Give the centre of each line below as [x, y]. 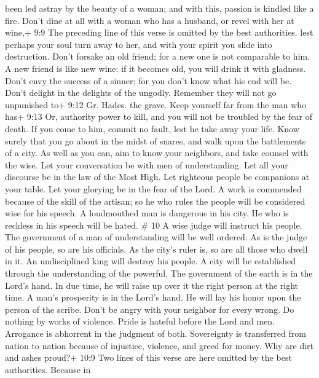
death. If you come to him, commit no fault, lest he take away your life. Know [152, 128]
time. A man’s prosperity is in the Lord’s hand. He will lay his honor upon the [153, 297]
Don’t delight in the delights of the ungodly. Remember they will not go [141, 93]
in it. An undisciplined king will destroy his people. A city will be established [150, 261]
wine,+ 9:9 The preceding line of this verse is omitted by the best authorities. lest [159, 32]
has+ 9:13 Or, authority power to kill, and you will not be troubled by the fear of [159, 116]
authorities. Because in [48, 369]
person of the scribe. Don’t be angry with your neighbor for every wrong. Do [150, 309]
